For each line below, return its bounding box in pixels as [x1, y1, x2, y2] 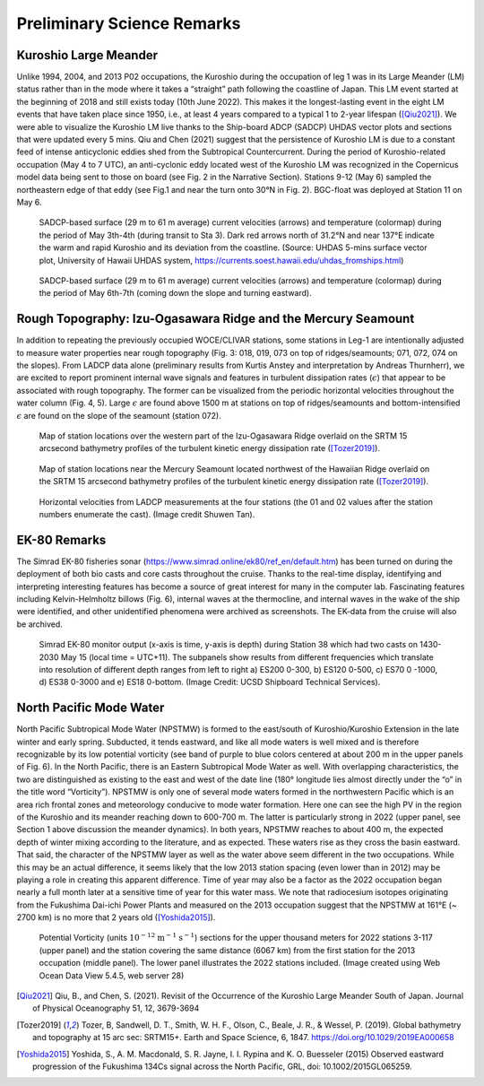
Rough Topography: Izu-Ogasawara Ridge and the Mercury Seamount [16, 311, 415, 326]
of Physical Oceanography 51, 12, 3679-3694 [32, 1003, 200, 1013]
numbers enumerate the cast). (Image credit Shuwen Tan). [39, 508, 255, 519]
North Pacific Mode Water [16, 700, 165, 716]
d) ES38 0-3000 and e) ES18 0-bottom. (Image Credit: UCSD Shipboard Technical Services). [39, 677, 381, 688]
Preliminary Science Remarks [16, 13, 241, 33]
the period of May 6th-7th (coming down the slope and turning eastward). [39, 288, 313, 299]
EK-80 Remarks [16, 532, 107, 547]
